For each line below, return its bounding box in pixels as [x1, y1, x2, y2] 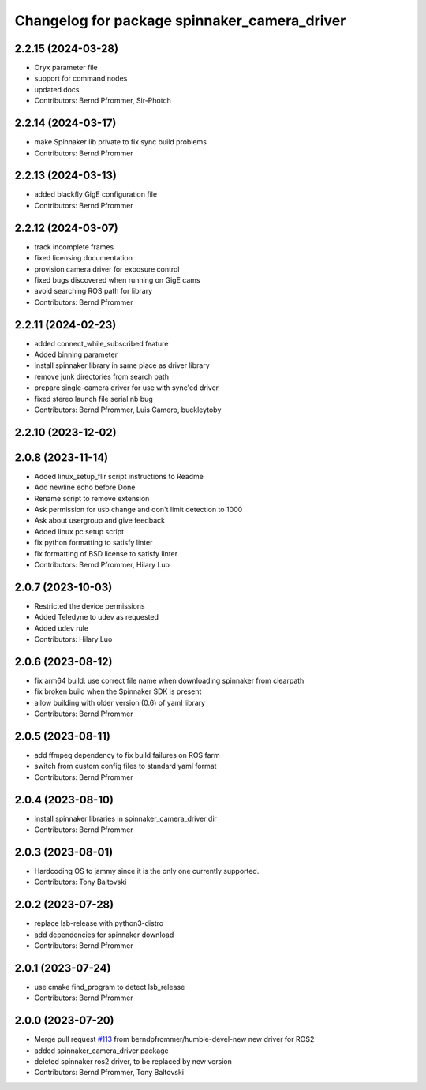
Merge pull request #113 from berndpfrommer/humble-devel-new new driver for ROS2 [34, 1035, 315, 1044]
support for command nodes [34, 73, 128, 83]
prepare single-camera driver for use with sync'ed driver [34, 383, 219, 392]
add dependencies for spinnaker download [34, 930, 174, 939]
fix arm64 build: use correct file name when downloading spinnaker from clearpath [34, 676, 305, 685]
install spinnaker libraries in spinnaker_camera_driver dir [34, 814, 217, 823]
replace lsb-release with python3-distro [34, 919, 164, 928]
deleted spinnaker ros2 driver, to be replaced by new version [34, 1057, 232, 1066]
